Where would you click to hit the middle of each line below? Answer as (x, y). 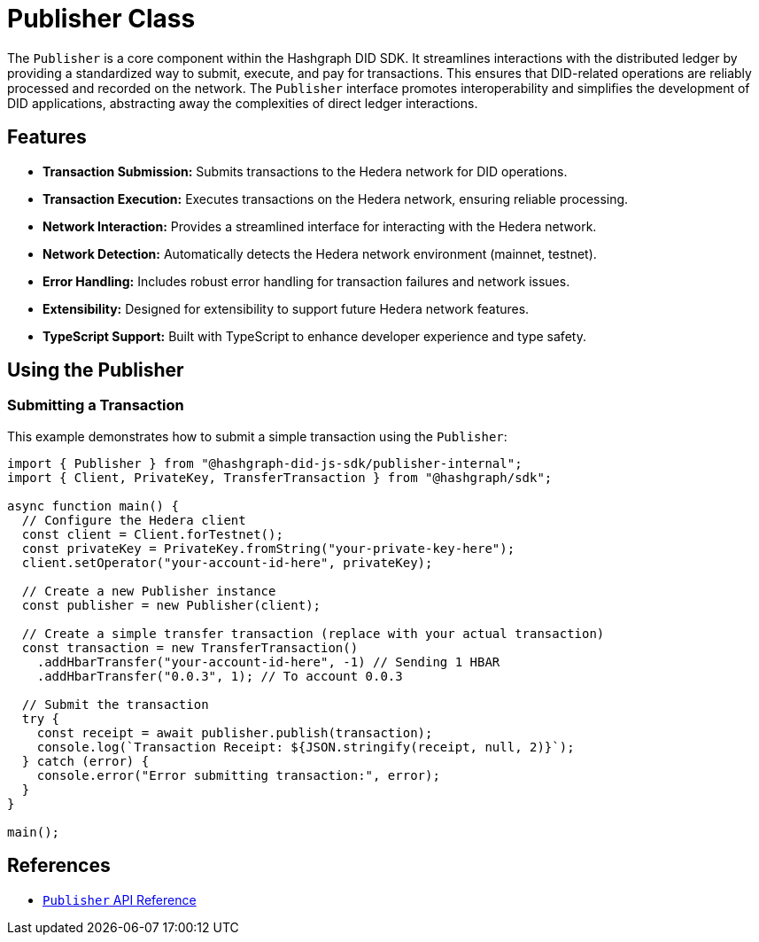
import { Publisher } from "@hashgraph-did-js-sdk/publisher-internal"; (265, 463)
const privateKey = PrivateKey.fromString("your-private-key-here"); (268, 548)
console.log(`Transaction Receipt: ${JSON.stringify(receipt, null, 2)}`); (306, 747)
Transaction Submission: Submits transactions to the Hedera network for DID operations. (305, 171)
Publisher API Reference (120, 899)
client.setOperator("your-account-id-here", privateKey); (227, 562)
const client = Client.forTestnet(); (152, 534)
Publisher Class (101, 19)
